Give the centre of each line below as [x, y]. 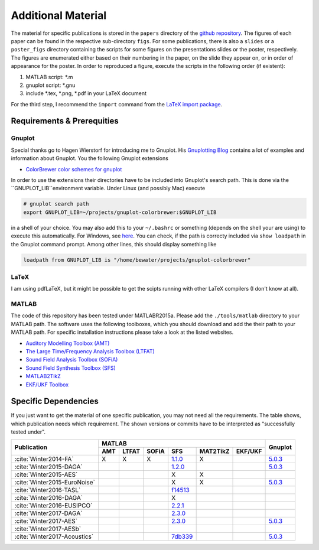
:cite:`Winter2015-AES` [46, 474]
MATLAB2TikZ [43, 376]
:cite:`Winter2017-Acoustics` [54, 536]
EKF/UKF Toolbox [47, 385]
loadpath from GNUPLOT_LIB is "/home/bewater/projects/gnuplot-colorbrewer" [137, 260]
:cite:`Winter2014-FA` [44, 459]
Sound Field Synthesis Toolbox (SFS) [71, 368]
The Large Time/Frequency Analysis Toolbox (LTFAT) [90, 351]
